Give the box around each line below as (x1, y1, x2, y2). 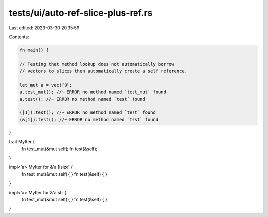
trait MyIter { (9, 139, 35, 145)
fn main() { (19, 47, 49, 53)
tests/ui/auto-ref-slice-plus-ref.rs (9, 7, 153, 18)
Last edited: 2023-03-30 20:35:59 (9, 25, 80, 31)
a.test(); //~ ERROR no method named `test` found (19, 96, 146, 102)
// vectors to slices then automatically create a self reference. (19, 68, 188, 74)
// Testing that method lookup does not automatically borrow (19, 61, 174, 67)
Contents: (9, 34, 29, 40)
